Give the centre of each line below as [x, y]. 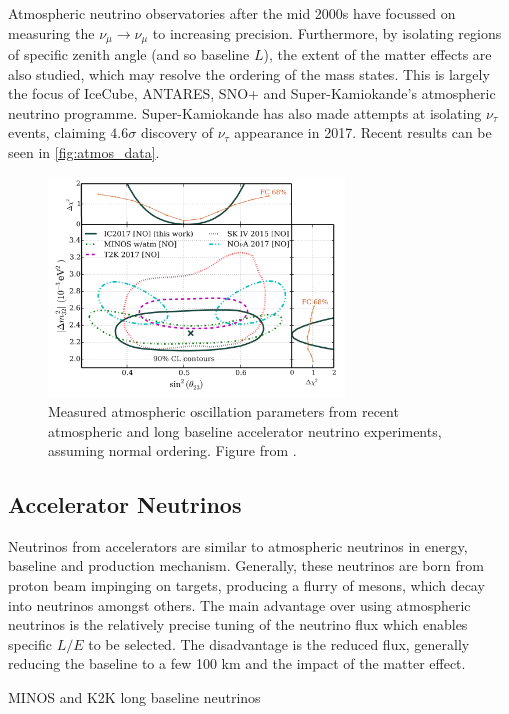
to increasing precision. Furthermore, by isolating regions [327, 32]
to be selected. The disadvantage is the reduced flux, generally [279, 643]
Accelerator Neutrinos [125, 504]
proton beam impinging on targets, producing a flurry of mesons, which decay [246, 585]
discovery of [176, 132]
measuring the [51, 32]
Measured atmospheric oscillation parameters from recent [223, 410]
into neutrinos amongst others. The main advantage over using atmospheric [239, 604]
